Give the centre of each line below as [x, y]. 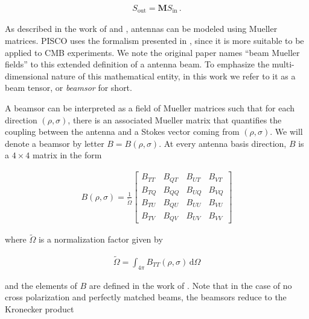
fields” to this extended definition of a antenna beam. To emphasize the [137, 64]
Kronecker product [40, 309]
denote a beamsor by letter [55, 143]
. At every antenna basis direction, [223, 143]
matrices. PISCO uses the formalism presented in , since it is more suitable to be [154, 41]
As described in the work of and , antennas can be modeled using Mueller [141, 29]
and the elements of [41, 285]
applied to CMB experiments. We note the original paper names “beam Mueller [152, 52]
